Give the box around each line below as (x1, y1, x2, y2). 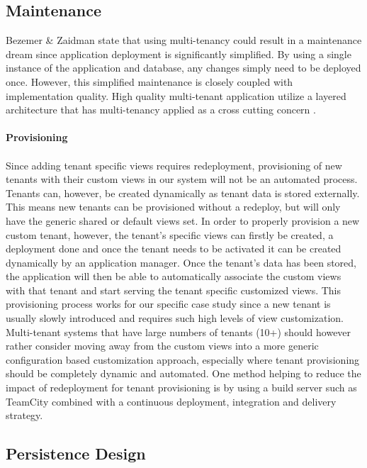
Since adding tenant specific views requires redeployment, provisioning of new (6, 157, 342, 172)
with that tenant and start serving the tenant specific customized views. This (6, 282, 341, 297)
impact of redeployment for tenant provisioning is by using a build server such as (6, 380, 357, 395)
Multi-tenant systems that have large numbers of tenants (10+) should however (6, 324, 351, 339)
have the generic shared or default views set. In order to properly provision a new (6, 213, 360, 228)
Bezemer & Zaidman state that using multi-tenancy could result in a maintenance (6, 33, 362, 48)
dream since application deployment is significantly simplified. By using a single (6, 46, 351, 61)
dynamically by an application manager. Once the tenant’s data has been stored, (6, 255, 356, 269)
